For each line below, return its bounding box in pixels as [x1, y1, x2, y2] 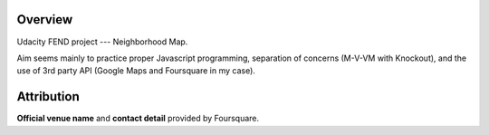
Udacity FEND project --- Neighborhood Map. [16, 36, 188, 47]
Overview [16, 12, 73, 27]
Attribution [16, 89, 81, 104]
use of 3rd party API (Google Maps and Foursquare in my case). [16, 65, 255, 76]
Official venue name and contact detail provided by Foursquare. [16, 113, 260, 124]
